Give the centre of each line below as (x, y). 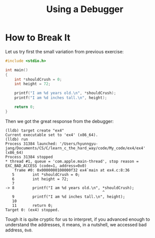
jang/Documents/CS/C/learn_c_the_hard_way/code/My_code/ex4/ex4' (75, 148)
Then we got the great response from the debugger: (60, 121)
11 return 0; (32, 205)
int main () (17, 70)
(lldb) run (17, 139)
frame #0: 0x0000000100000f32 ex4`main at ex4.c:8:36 (72, 170)
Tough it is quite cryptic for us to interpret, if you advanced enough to (78, 219)
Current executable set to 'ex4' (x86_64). (52, 135)
